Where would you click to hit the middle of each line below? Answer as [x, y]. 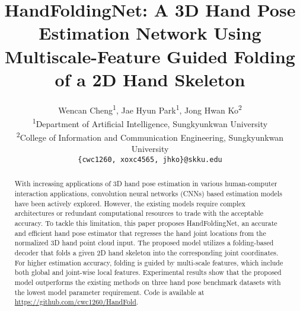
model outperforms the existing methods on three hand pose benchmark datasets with [148, 282]
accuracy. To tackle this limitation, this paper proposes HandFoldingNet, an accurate [146, 223]
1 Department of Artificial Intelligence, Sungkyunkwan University [150, 122]
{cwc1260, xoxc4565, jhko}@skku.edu [150, 160]
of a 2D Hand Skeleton [150, 79]
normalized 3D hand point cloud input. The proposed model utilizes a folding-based [144, 243]
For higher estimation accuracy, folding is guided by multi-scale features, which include [149, 262]
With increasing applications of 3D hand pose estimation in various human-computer [146, 184]
